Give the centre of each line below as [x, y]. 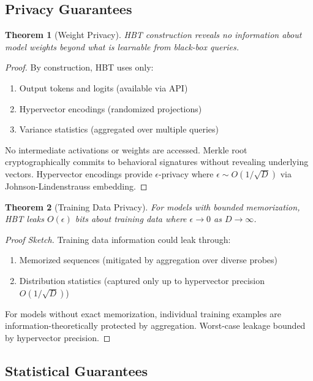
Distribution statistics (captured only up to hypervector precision [142, 280]
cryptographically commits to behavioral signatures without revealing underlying [157, 162]
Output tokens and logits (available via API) [104, 87]
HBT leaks [25, 219]
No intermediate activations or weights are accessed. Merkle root [126, 149]
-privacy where [186, 173]
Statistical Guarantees [77, 370]
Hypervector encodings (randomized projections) [111, 108]
